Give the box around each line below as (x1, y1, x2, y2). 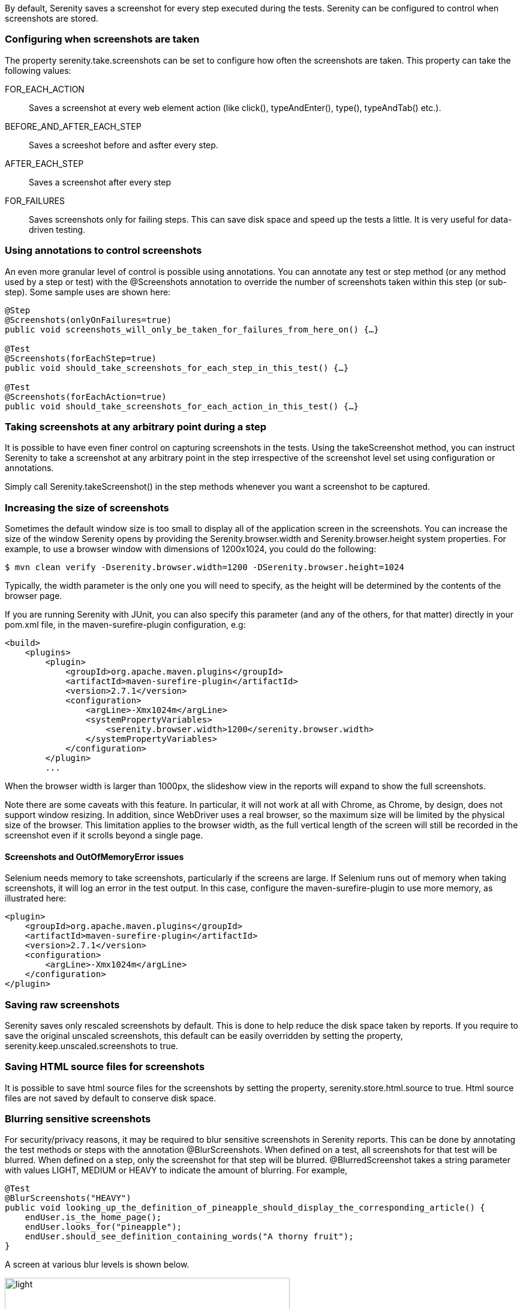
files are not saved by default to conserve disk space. (5, 1092, 217, 1103)
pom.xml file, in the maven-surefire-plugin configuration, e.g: (5, 619, 246, 630)
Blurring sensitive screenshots (5, 1113, 151, 1125)
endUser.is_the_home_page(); (25, 1212, 162, 1223)
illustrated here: (5, 893, 67, 904)
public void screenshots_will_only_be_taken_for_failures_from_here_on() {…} (5, 324, 379, 334)
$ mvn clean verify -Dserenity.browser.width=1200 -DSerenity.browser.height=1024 (5, 562, 404, 572)
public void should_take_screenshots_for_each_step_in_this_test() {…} (5, 363, 349, 373)
